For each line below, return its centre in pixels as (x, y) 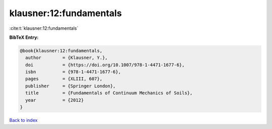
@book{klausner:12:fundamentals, (61, 51)
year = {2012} (55, 100)
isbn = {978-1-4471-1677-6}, (73, 72)
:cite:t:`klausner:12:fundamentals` (44, 28)
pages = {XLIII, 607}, (64, 79)
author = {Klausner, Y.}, (66, 58)
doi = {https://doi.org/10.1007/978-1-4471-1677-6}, (105, 65)
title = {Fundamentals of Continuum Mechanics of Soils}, (109, 93)
